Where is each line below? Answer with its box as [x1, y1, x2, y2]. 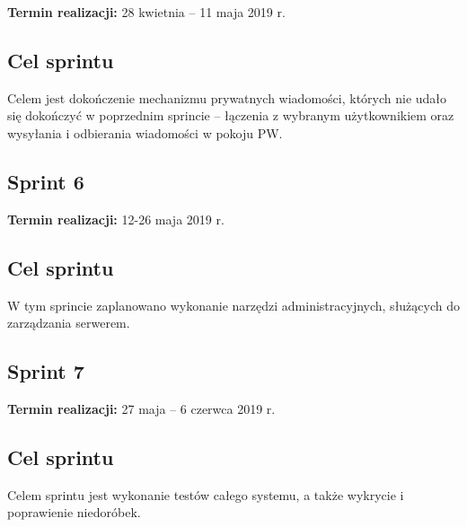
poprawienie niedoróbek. [7, 503, 141, 522]
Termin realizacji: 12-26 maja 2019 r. [7, 209, 225, 228]
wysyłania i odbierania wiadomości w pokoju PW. [7, 123, 283, 142]
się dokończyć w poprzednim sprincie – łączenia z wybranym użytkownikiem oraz [7, 106, 454, 125]
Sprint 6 [7, 167, 84, 195]
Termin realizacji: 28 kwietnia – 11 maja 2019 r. [7, 3, 286, 21]
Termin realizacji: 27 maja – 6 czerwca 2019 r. [7, 399, 276, 417]
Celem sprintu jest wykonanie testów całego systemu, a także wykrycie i [7, 485, 404, 504]
